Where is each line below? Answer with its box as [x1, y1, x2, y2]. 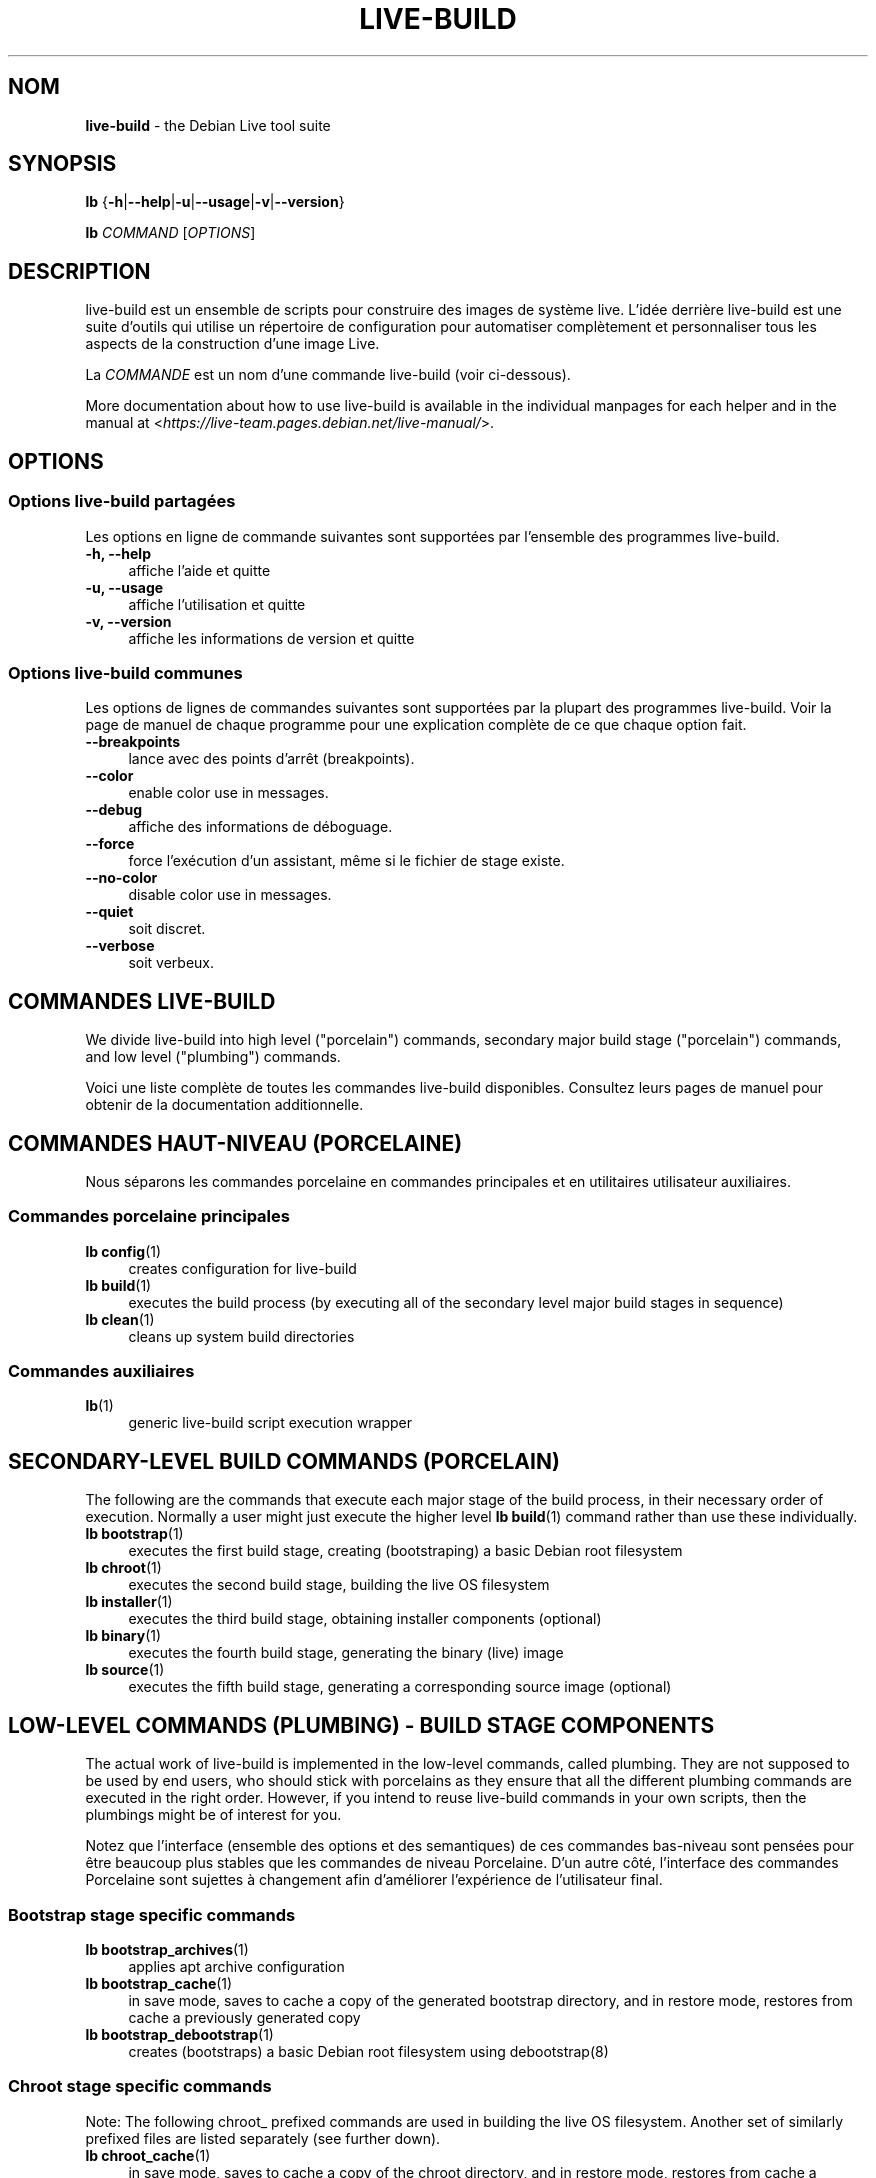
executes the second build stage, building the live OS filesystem [128, 1576, 550, 1594]
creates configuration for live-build [128, 1259, 357, 1277]
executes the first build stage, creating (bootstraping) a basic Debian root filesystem [128, 1542, 683, 1560]
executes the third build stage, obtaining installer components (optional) [128, 1610, 602, 1628]
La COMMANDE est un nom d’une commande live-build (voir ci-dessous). [85, 366, 571, 384]
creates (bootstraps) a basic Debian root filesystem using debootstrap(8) [128, 2042, 609, 2060]
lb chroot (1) [85, 1559, 162, 1577]
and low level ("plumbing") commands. [85, 1048, 341, 1066]
